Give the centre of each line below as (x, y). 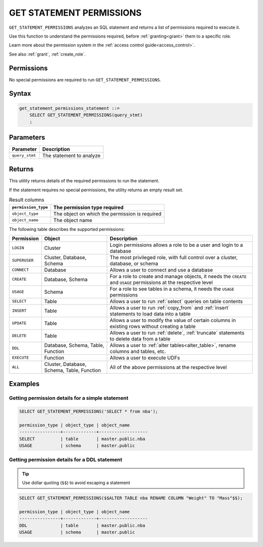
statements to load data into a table (150, 314)
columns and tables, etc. (138, 351)
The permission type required (88, 207)
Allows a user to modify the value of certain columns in (173, 320)
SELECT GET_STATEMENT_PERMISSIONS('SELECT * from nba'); (89, 412)
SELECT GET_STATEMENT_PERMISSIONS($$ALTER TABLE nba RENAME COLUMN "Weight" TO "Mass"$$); (131, 498)
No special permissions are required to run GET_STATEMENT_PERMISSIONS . (85, 80)
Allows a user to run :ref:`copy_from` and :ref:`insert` (170, 307)
